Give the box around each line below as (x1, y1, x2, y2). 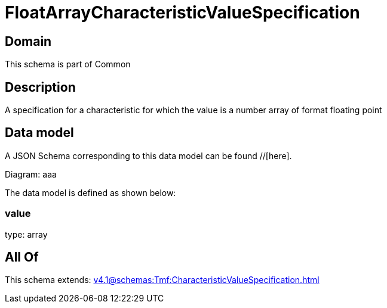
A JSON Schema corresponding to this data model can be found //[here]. (5, 150, 292, 161)
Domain (5, 33, 52, 49)
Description (5, 79, 76, 95)
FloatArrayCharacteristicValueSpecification (5, 2, 360, 23)
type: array (5, 229, 48, 239)
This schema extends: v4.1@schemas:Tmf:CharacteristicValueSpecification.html (5, 275, 320, 285)
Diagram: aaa (5, 169, 57, 179)
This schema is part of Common (5, 59, 131, 70)
